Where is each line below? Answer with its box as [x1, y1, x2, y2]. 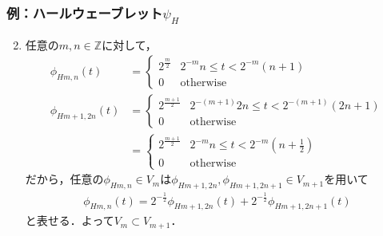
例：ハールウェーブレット [6, 2, 163, 22]
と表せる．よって [25, 212, 114, 229]
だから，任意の [25, 171, 104, 187]
